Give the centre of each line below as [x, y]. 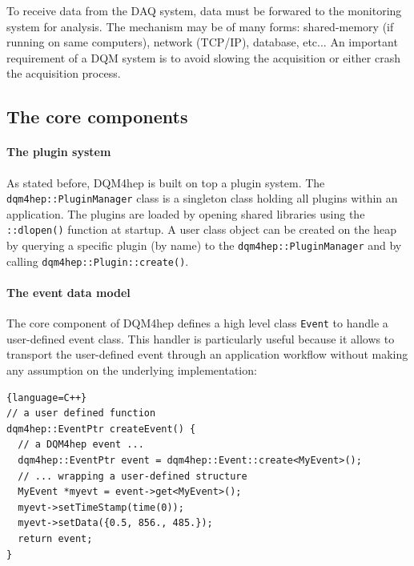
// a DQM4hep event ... [81, 445]
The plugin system [59, 152]
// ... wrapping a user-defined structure [133, 476]
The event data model [68, 292]
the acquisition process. [64, 73]
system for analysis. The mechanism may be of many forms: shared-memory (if [200, 26]
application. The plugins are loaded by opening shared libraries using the [186, 213]
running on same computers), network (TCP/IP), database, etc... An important [202, 42]
